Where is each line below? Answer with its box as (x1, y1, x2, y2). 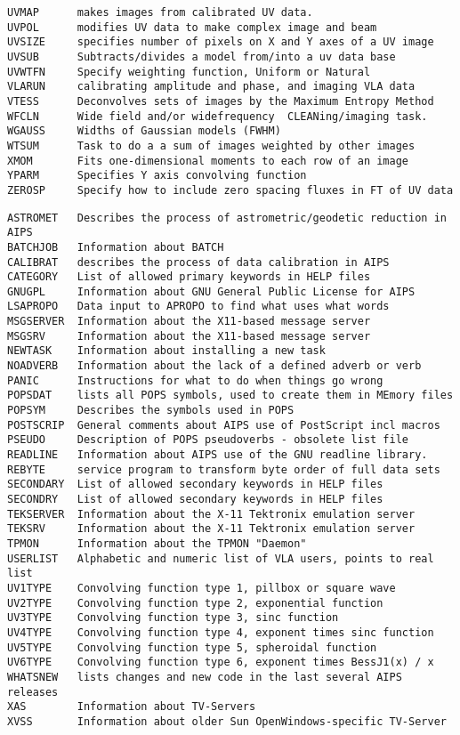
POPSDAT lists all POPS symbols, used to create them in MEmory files (7, 389, 454, 402)
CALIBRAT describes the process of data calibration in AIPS (7, 255, 390, 269)
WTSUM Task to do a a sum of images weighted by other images (7, 139, 416, 152)
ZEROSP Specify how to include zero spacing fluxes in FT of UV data (7, 183, 454, 197)
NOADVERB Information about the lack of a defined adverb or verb (7, 359, 422, 373)
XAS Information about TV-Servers (7, 700, 256, 714)
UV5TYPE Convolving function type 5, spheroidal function (7, 641, 377, 654)
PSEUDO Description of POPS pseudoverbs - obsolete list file (7, 433, 409, 447)
